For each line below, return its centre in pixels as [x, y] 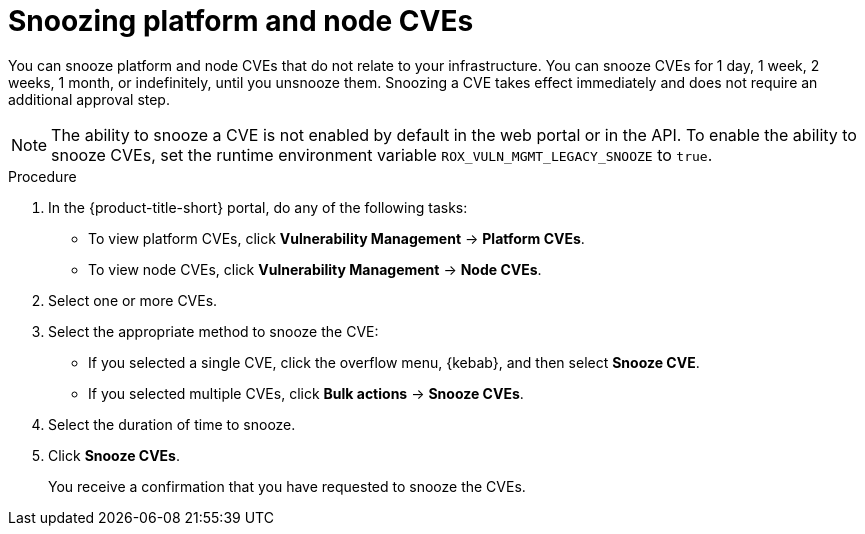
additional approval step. [89, 99]
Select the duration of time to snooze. [172, 424]
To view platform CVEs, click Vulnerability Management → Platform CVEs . [336, 238]
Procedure [42, 176]
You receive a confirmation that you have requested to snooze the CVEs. [287, 486]
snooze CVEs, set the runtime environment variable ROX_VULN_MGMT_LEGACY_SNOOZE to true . [382, 154]
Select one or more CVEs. [133, 300]
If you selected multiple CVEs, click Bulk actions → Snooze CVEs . [306, 393]
